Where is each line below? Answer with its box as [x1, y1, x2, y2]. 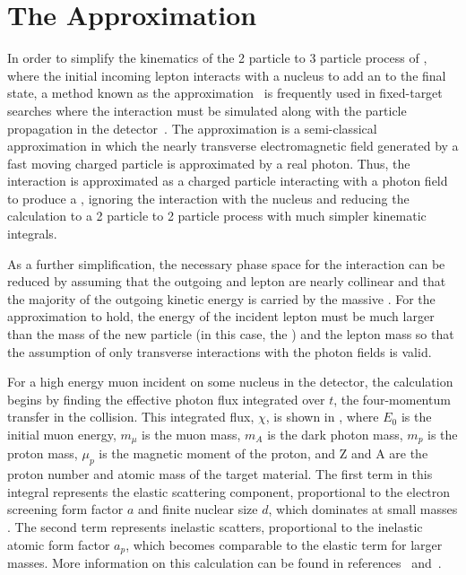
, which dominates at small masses [268, 500, 458, 518]
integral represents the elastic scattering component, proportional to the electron [7, 482, 451, 501]
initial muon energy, [7, 425, 116, 443]
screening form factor [7, 500, 124, 518]
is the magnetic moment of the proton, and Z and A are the [99, 444, 428, 463]
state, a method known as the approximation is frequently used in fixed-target [7, 83, 443, 102]
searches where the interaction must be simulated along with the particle [7, 100, 407, 119]
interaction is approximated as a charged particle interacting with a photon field [7, 171, 448, 190]
